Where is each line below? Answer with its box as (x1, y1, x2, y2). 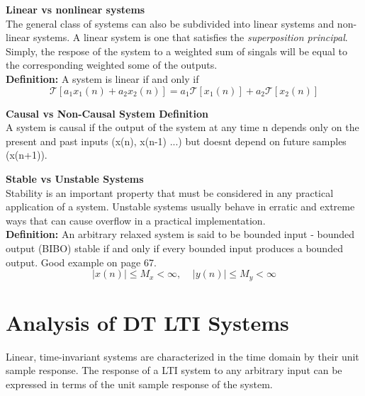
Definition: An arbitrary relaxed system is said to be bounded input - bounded (6, 227, 355, 242)
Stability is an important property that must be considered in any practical (6, 185, 334, 200)
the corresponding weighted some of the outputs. (6, 57, 218, 72)
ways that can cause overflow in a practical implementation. (6, 213, 266, 227)
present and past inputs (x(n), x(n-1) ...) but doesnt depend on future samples (6, 133, 347, 148)
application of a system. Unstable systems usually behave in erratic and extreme (6, 199, 355, 214)
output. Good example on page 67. (6, 254, 157, 269)
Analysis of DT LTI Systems (6, 307, 289, 336)
